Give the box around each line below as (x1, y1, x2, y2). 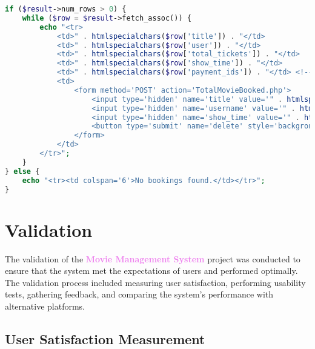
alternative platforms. (5, 299, 85, 312)
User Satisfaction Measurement (5, 329, 205, 348)
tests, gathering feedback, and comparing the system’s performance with (5, 288, 274, 301)
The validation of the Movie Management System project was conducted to (5, 252, 300, 265)
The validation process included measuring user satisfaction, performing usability (5, 276, 306, 288)
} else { (5, 167, 40, 176)
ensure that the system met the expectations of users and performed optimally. (5, 264, 298, 277)
